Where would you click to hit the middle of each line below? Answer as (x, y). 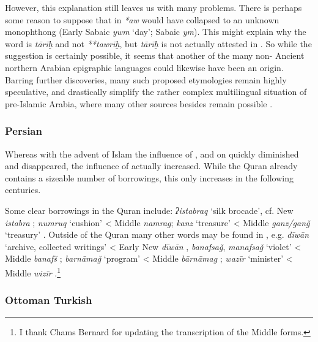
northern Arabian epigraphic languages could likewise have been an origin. (144, 67)
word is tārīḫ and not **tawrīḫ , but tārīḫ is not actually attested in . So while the (158, 43)
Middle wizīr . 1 (33, 272)
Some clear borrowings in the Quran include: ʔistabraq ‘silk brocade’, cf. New (149, 210)
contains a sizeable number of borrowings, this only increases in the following (149, 177)
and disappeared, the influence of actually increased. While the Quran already (151, 166)
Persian (24, 131)
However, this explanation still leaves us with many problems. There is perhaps (153, 7)
